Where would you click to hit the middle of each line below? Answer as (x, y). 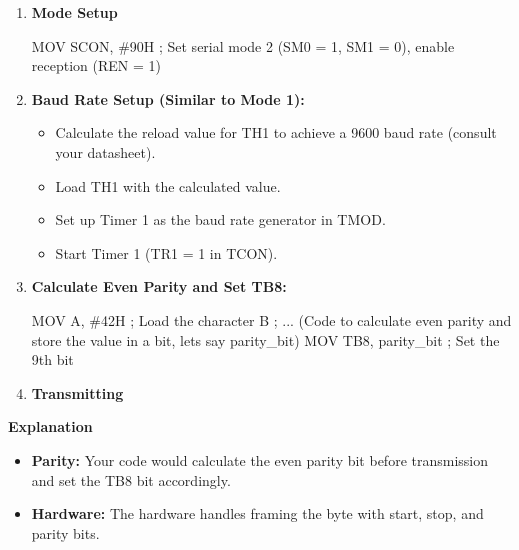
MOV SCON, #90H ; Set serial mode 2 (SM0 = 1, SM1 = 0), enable (243, 45)
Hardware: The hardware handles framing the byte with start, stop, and (257, 513)
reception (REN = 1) (96, 65)
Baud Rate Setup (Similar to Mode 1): (168, 98)
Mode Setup (74, 12)
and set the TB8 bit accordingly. (131, 479)
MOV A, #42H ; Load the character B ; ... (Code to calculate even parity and (271, 319)
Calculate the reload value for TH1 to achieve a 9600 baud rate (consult (276, 132)
